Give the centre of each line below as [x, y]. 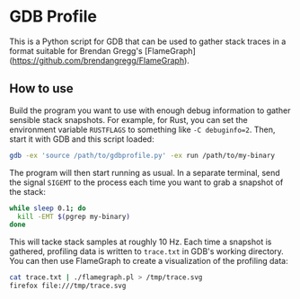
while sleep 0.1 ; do [48, 208]
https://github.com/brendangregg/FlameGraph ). [101, 60]
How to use [41, 88]
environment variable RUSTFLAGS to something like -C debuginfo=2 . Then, [142, 129]
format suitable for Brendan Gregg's [76, 50]
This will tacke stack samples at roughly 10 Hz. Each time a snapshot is [141, 242]
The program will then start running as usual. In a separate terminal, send [145, 172]
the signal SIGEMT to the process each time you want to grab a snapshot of [146, 182]
